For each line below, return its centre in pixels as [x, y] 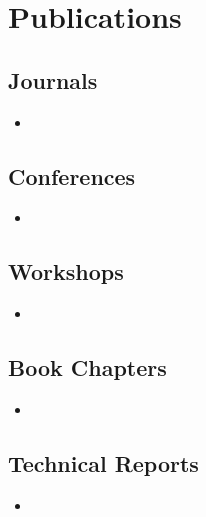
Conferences [72, 175]
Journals [53, 79]
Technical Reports [103, 462]
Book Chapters [87, 367]
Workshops [66, 271]
